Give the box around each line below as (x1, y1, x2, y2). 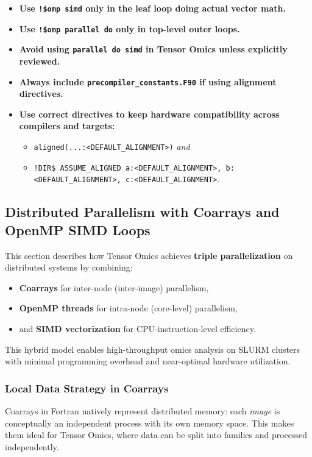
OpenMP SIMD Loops (5, 220, 151, 239)
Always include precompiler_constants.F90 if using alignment (19, 75, 277, 88)
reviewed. (19, 54, 60, 67)
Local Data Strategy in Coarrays (5, 380, 169, 395)
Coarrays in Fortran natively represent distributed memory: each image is (5, 404, 280, 417)
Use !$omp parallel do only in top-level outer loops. (19, 22, 240, 35)
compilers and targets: (19, 119, 115, 132)
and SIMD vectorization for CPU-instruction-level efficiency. (19, 322, 256, 335)
